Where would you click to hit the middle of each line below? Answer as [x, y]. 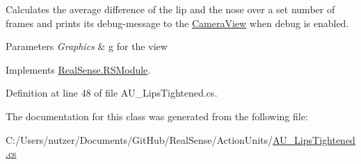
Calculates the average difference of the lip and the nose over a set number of [170, 9]
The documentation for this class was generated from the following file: [157, 116]
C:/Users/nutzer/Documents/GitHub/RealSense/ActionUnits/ [139, 139]
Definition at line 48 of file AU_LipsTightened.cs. [112, 93]
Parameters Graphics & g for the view [87, 46]
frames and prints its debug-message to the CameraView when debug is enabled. [177, 23]
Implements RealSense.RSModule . [78, 69]
